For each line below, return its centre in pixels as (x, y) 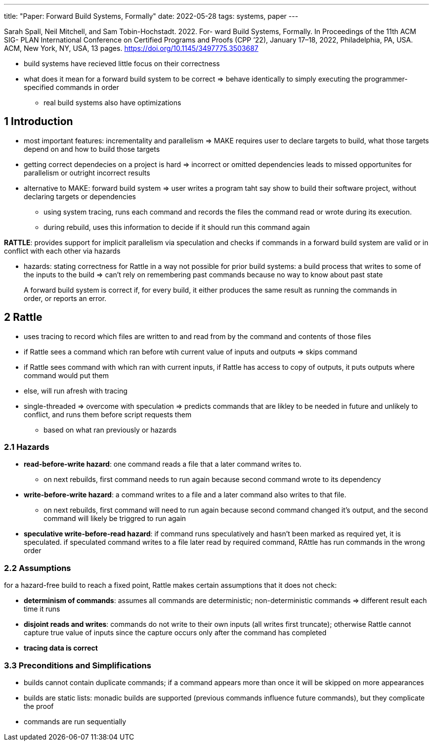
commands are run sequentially (75, 721)
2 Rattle (23, 317)
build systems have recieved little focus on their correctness (122, 64)
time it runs (42, 609)
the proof (39, 706)
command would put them (66, 375)
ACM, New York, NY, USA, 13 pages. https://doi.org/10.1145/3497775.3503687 (131, 48)
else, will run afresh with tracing (76, 391)
